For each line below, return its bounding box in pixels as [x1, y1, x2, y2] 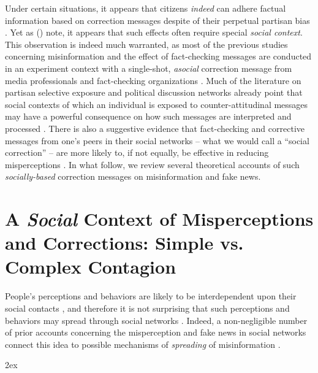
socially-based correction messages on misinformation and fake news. [5, 170, 261, 183]
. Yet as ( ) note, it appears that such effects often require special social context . [5, 26, 303, 39]
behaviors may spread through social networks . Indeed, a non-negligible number [5, 313, 308, 326]
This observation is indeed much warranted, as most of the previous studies [5, 37, 288, 50]
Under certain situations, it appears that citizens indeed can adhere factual [5, 2, 286, 14]
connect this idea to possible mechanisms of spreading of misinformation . [5, 337, 281, 350]
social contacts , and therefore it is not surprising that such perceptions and [5, 302, 290, 314]
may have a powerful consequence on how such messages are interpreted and [5, 110, 292, 123]
